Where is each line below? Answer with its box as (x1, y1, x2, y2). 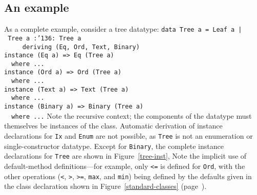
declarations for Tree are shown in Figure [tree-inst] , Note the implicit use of (4, 150, 247, 161)
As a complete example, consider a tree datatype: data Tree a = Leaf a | (4, 24, 242, 34)
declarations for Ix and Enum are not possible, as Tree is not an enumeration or (4, 131, 253, 141)
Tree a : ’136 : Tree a (8, 34, 81, 42)
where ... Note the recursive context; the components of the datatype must (11, 110, 252, 121)
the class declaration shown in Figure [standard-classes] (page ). (4, 181, 207, 191)
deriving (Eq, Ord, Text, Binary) (22, 43, 140, 51)
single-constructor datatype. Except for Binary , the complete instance (4, 140, 224, 151)
